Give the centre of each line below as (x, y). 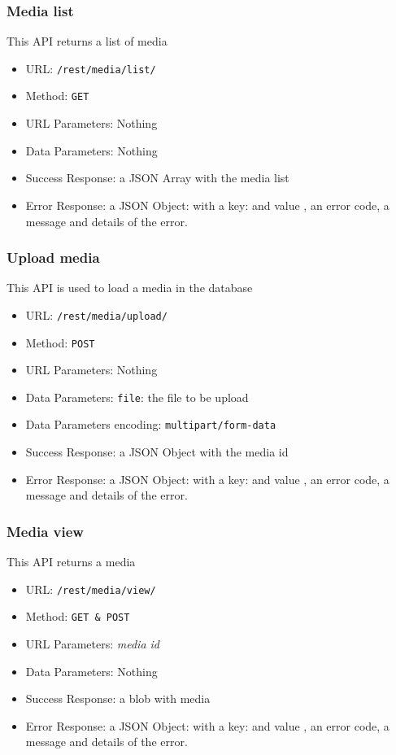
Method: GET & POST (78, 616)
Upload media (53, 257)
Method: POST (60, 342)
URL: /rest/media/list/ (91, 68)
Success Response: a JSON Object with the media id (157, 452)
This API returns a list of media (87, 41)
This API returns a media (71, 562)
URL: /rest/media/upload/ (96, 314)
